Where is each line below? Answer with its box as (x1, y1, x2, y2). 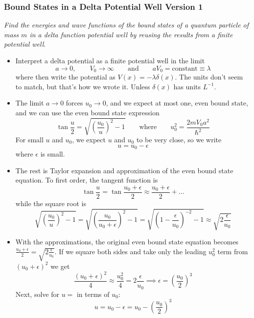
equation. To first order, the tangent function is (15, 175, 158, 185)
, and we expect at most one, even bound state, (106, 98, 248, 108)
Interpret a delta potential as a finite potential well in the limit (15, 55, 205, 65)
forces (66, 98, 83, 108)
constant (172, 65, 198, 72)
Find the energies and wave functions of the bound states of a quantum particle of (4, 20, 249, 30)
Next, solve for (15, 289, 59, 299)
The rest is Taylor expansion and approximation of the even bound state (15, 165, 233, 175)
